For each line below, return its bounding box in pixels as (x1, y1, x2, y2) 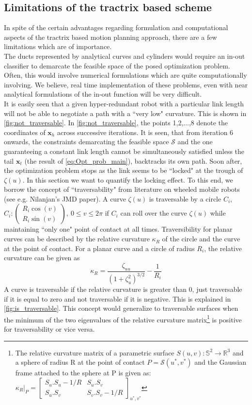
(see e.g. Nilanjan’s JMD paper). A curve (4, 193, 126, 203)
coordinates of (4, 127, 46, 137)
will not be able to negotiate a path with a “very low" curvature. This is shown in (4, 108, 247, 118)
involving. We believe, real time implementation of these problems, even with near (4, 79, 248, 89)
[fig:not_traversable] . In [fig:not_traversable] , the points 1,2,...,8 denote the (4, 118, 228, 128)
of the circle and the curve (162, 234, 240, 244)
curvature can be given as (4, 253, 80, 263)
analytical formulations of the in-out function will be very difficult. (4, 89, 202, 99)
